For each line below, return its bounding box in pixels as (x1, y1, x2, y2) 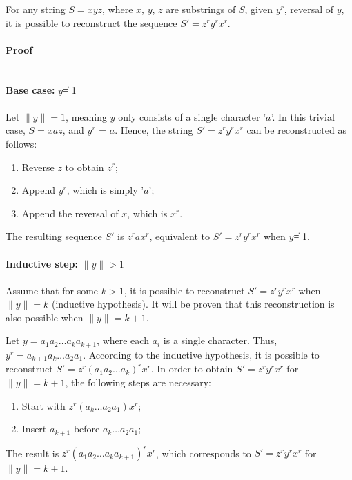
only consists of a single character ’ (118, 109, 266, 123)
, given (244, 2, 273, 16)
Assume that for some (6, 283, 99, 297)
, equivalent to (149, 229, 210, 243)
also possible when (6, 310, 84, 324)
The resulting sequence (6, 229, 102, 243)
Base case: (6, 82, 55, 97)
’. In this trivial (271, 109, 335, 123)
